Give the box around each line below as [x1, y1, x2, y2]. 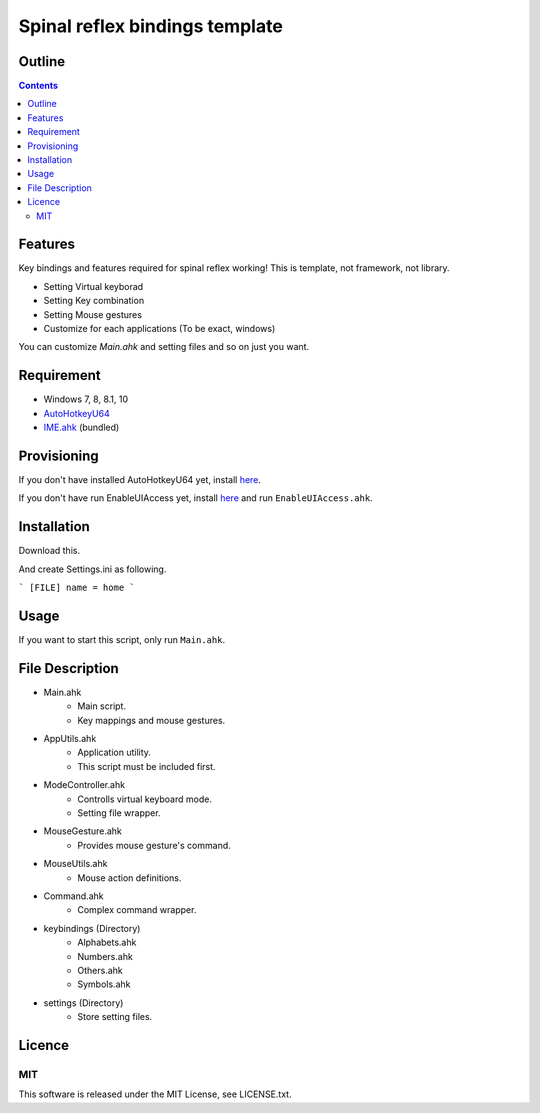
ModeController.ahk [43, 779, 125, 791]
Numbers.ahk [77, 950, 134, 962]
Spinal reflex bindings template [18, 15, 284, 37]
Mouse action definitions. [77, 871, 182, 884]
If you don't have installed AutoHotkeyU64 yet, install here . [18, 474, 262, 486]
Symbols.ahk [77, 978, 131, 990]
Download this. [18, 545, 80, 557]
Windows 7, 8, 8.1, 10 [43, 393, 129, 405]
